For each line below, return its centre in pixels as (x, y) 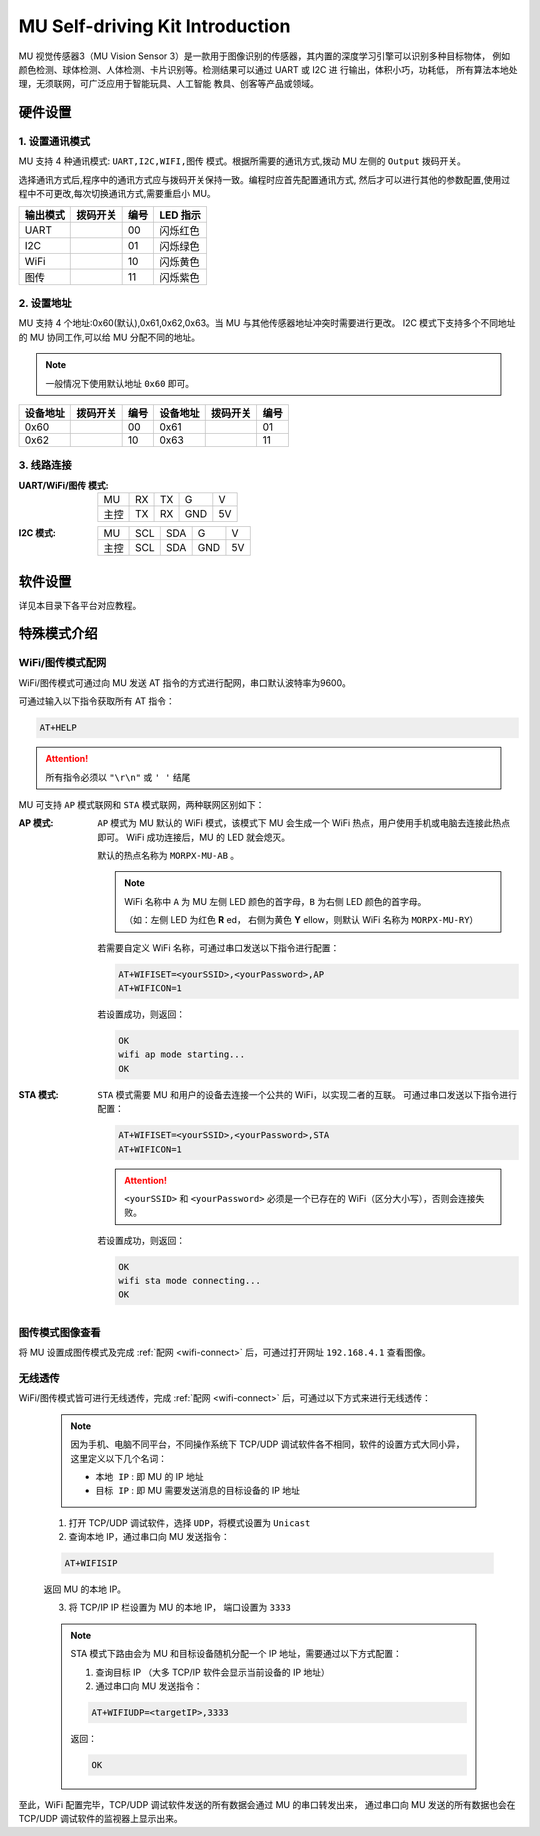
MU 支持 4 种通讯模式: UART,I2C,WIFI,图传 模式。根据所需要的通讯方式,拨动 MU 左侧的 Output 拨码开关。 (242, 161)
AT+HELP (58, 728)
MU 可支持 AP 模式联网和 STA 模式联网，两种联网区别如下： (141, 804)
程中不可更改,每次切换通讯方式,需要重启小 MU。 (117, 194)
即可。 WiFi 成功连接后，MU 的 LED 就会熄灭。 (194, 837)
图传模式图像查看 (59, 1332)
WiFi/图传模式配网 (62, 663)
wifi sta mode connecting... (190, 1281)
